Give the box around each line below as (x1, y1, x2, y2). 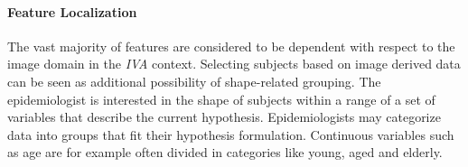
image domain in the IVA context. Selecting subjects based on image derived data (7, 54, 461, 73)
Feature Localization (7, 2, 137, 21)
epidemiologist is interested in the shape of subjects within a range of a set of (7, 89, 435, 108)
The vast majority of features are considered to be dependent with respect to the (7, 36, 455, 55)
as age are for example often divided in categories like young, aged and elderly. (7, 143, 443, 162)
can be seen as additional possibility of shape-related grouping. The (7, 71, 381, 90)
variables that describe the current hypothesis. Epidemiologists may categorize (7, 107, 441, 126)
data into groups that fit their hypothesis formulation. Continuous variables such (7, 125, 454, 144)
